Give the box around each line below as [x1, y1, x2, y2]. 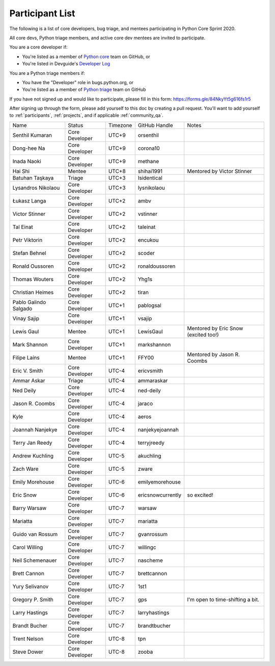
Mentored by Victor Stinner [187, 167, 252, 174]
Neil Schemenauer [12, 556, 57, 563]
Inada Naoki [12, 158, 42, 165]
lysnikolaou [137, 184, 166, 191]
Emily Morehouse [12, 478, 54, 485]
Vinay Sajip [12, 315, 40, 322]
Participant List [9, 8, 75, 19]
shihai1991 [137, 167, 163, 174]
